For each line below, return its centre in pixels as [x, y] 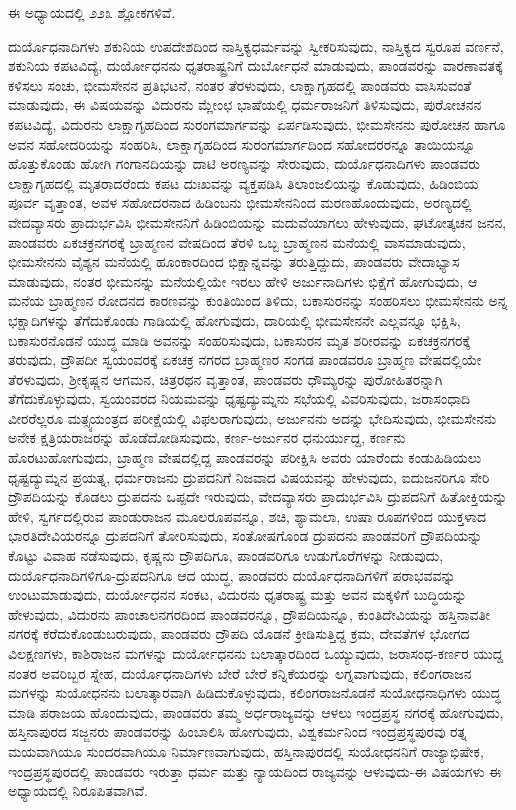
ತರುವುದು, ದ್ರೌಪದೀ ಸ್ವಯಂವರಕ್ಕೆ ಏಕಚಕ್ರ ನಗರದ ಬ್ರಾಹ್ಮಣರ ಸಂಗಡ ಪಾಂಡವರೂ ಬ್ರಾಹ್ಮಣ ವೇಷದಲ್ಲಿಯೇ [245, 359]
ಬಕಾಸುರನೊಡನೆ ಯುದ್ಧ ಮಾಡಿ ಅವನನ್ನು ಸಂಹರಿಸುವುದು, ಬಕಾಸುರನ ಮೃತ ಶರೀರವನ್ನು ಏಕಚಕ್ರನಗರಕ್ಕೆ [239, 339]
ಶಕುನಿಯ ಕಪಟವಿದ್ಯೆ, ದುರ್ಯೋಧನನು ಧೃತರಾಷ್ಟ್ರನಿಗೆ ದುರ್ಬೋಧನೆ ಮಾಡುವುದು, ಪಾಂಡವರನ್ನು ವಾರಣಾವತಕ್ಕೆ [255, 65]
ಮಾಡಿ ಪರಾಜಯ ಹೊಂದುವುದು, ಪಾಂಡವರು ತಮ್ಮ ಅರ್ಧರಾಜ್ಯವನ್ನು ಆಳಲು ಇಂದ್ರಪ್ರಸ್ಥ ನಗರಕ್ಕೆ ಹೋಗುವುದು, [256, 711]
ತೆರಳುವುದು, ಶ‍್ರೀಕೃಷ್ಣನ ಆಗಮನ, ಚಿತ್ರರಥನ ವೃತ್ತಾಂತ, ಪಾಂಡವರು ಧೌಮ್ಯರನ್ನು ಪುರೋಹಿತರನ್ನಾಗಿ [225, 378]
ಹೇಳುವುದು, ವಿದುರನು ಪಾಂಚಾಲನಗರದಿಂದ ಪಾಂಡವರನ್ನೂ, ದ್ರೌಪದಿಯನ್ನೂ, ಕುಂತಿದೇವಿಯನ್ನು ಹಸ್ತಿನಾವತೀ [249, 613]
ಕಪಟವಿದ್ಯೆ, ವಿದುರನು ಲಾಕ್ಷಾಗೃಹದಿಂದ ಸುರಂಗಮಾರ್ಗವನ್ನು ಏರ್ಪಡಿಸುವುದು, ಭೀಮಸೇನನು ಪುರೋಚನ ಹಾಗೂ [257, 123]
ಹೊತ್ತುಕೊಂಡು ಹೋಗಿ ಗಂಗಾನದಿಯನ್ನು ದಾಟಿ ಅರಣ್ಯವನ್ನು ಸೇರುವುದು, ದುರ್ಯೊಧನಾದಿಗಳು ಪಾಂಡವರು [244, 163]
